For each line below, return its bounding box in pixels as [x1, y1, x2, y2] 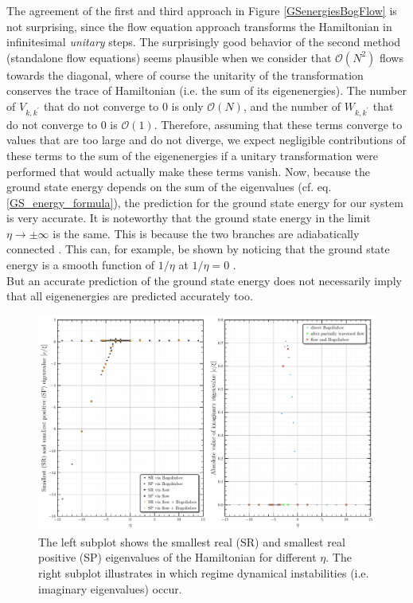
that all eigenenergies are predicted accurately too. [6, 288, 253, 304]
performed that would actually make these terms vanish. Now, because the [6, 162, 370, 179]
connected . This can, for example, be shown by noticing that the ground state [6, 241, 390, 257]
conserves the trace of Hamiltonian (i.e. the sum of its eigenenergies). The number [6, 82, 407, 99]
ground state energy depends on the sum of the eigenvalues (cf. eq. [6, 178, 332, 195]
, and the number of [243, 97, 341, 114]
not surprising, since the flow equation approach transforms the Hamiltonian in [6, 18, 392, 34]
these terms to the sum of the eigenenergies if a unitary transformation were [6, 147, 378, 163]
